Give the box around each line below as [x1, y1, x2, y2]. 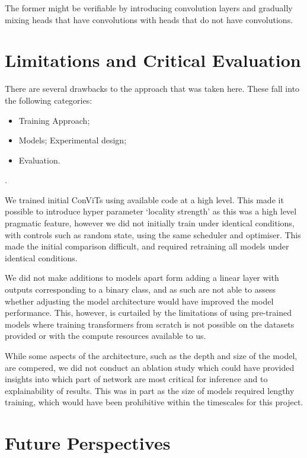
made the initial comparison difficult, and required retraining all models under [5, 240, 289, 252]
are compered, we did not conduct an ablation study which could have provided [5, 361, 295, 373]
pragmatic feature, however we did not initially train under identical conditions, [5, 217, 295, 229]
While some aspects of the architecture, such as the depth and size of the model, [5, 350, 298, 361]
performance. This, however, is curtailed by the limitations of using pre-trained [5, 306, 292, 319]
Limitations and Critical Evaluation [5, 48, 301, 72]
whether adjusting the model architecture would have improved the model [5, 294, 274, 307]
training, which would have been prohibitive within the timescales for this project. [5, 396, 303, 408]
